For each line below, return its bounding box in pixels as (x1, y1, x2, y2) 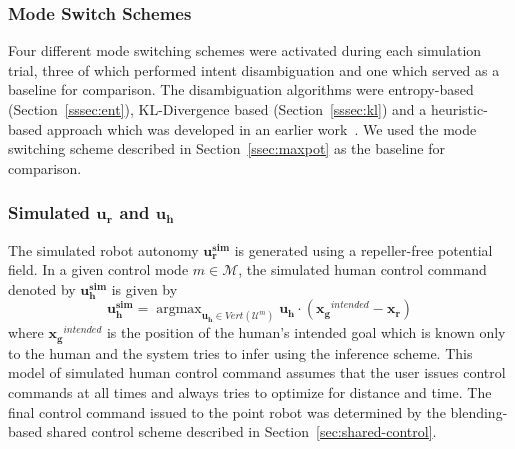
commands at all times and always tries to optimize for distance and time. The (8, 381, 492, 402)
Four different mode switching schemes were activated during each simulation (8, 40, 482, 61)
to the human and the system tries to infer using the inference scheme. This (8, 342, 473, 363)
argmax (156, 302, 202, 317)
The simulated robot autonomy (8, 239, 199, 260)
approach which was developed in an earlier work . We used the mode (46, 118, 477, 139)
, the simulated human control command (238, 259, 487, 280)
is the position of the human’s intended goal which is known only (106, 322, 506, 343)
